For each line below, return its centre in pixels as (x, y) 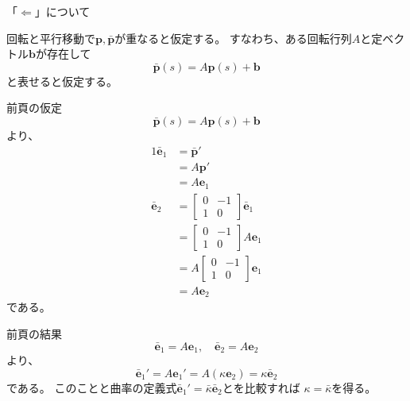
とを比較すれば (261, 387)
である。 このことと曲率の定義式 (92, 387)
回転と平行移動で (51, 38)
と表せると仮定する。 (62, 81)
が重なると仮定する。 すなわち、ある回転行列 (233, 38)
